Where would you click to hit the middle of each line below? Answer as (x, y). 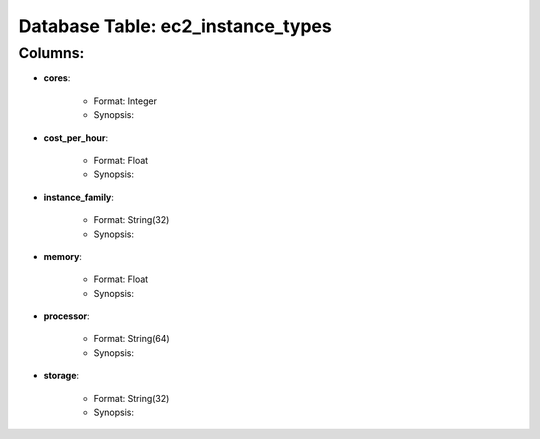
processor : (66, 316)
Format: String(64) (131, 339)
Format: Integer (125, 101)
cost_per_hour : (76, 137)
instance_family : (79, 197)
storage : (61, 376)
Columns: (51, 53)
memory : (62, 256)
